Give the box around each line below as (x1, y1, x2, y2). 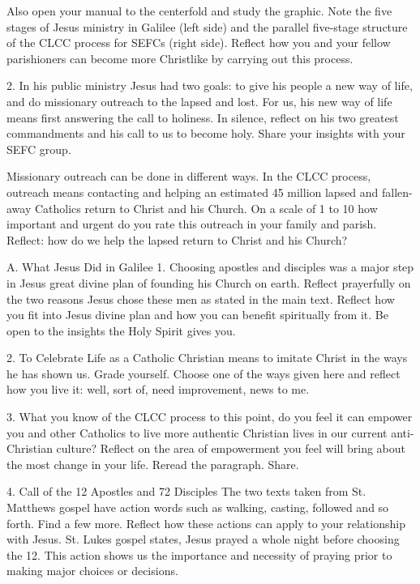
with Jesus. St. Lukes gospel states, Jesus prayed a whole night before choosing (6, 531, 400, 548)
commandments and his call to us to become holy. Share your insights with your (6, 125, 405, 142)
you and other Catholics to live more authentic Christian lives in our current (6, 424, 388, 441)
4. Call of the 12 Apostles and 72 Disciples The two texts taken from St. (6, 483, 366, 500)
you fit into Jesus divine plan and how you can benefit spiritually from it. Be (6, 306, 388, 323)
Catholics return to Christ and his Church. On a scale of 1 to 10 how (34, 199, 378, 216)
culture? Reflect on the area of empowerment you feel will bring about (56, 440, 406, 457)
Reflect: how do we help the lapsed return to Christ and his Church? (6, 231, 348, 248)
